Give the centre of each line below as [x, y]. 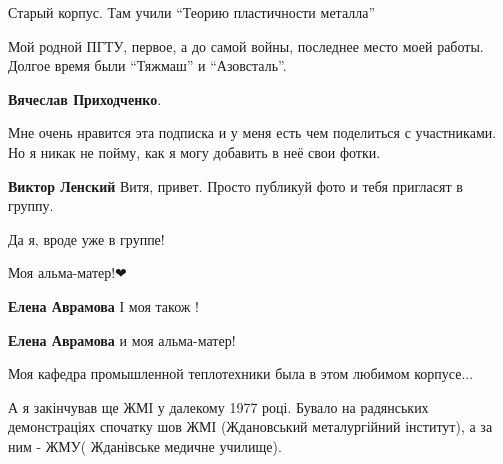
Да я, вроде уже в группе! [86, 238]
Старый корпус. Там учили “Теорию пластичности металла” [192, 12]
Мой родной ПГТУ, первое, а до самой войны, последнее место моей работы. [246, 45]
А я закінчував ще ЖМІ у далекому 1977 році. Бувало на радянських [218, 406]
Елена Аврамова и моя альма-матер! [122, 339]
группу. [31, 205]
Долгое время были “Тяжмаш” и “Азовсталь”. [147, 65]
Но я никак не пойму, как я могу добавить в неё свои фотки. [194, 151]
